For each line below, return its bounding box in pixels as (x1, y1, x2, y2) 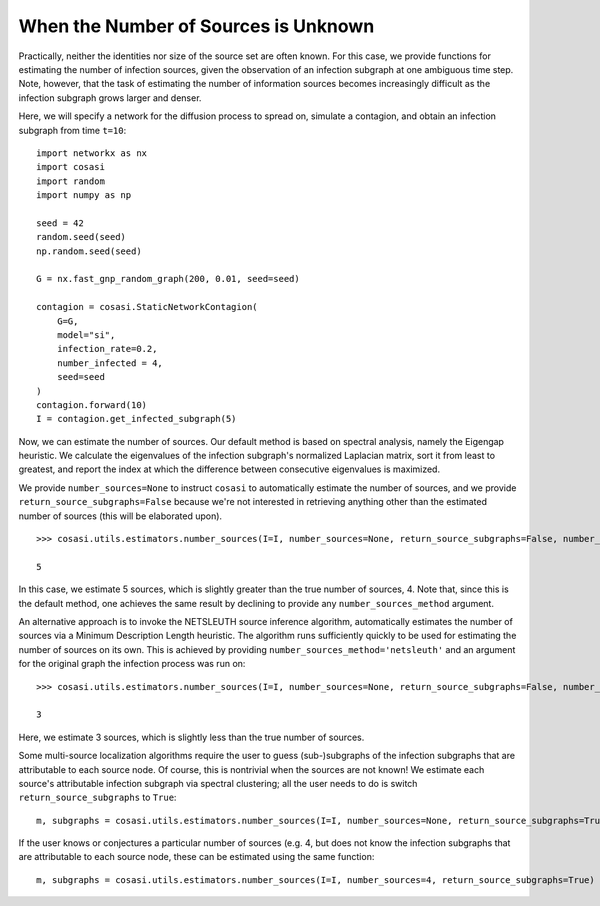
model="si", (56, 329, 116, 340)
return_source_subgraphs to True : (18, 791, 177, 804)
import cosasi (36, 161, 105, 173)
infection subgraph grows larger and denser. (18, 91, 202, 104)
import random (36, 175, 105, 187)
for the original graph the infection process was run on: (18, 658, 246, 670)
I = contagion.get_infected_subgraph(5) (36, 413, 237, 425)
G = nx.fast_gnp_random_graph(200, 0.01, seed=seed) (36, 273, 300, 285)
